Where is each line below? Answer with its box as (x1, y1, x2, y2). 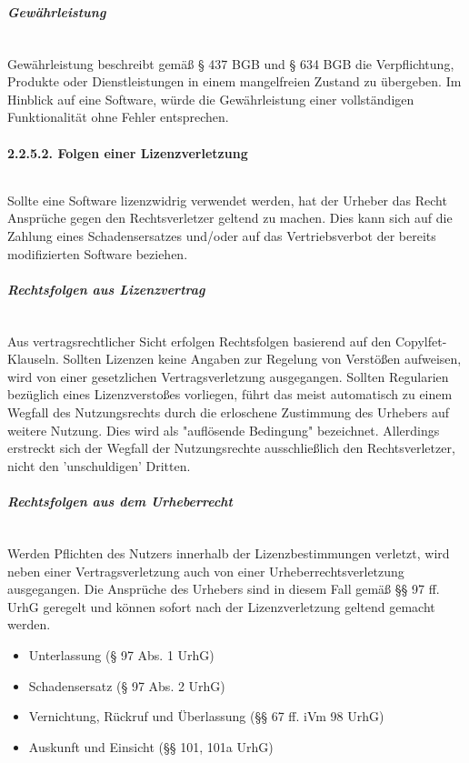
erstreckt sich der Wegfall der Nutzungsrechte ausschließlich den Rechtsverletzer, (7, 438, 455, 457)
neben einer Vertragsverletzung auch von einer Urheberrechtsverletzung (7, 561, 404, 580)
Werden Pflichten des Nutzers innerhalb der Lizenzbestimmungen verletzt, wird (7, 543, 450, 562)
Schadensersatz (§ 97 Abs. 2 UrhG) (28, 676, 225, 695)
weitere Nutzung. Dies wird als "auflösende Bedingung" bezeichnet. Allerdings (7, 420, 440, 439)
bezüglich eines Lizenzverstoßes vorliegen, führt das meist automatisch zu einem (7, 385, 453, 404)
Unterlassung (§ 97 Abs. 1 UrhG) (28, 645, 215, 664)
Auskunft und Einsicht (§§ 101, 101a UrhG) (28, 737, 274, 756)
